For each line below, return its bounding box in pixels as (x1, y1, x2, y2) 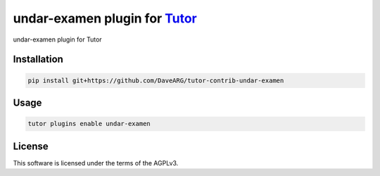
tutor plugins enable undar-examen (27, 120, 151, 128)
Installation (13, 54, 63, 65)
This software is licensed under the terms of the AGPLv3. (13, 158, 179, 167)
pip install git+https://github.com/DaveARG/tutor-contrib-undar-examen (27, 76, 284, 84)
